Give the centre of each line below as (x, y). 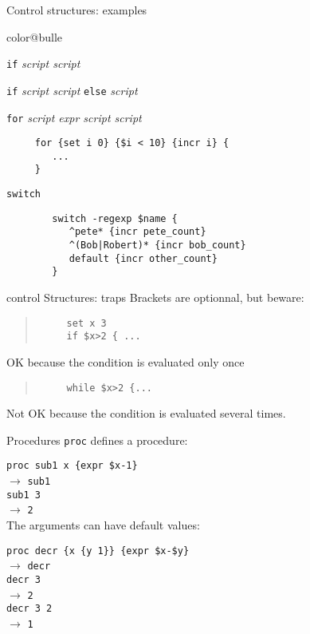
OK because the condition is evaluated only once (126, 361)
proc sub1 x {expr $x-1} (72, 466)
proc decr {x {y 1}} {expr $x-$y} (98, 551)
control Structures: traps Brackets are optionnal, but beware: (155, 297)
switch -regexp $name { (115, 218)
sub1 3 (24, 495)
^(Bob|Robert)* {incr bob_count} (157, 246)
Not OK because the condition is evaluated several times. (146, 413)
